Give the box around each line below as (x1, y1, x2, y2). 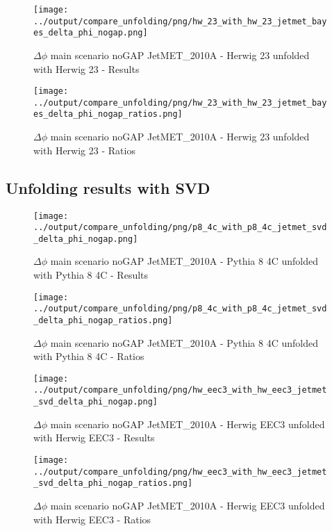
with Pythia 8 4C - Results (33, 268, 149, 282)
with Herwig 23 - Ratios (33, 142, 135, 157)
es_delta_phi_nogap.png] (33, 28, 148, 38)
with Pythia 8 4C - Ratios (33, 349, 144, 363)
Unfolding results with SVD (6, 177, 210, 198)
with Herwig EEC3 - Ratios (33, 512, 151, 526)
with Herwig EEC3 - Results (33, 430, 155, 445)
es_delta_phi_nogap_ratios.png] (33, 109, 183, 120)
